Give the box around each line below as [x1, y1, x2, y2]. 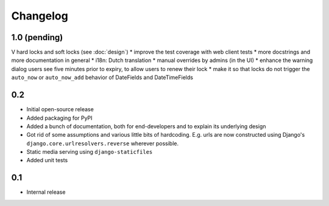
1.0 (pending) [11, 32, 63, 43]
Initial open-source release [26, 106, 94, 113]
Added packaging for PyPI [26, 114, 93, 122]
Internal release [26, 188, 66, 196]
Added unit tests [26, 157, 68, 164]
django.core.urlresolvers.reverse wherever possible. [26, 140, 179, 147]
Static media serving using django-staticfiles [26, 148, 153, 156]
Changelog [11, 9, 68, 22]
